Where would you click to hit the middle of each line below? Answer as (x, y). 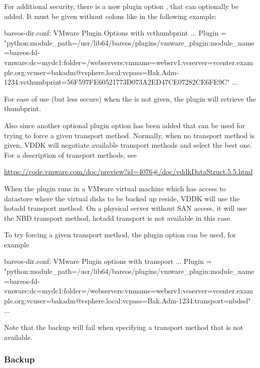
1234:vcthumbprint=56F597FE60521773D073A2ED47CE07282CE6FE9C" (117, 82)
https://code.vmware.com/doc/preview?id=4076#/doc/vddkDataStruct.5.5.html (128, 171)
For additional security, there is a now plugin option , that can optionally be (121, 6)
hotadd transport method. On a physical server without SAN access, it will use (125, 208)
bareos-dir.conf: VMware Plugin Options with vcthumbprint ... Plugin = (115, 33)
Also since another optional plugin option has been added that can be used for (125, 125)
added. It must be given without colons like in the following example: (110, 16)
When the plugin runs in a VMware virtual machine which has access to (115, 188)
